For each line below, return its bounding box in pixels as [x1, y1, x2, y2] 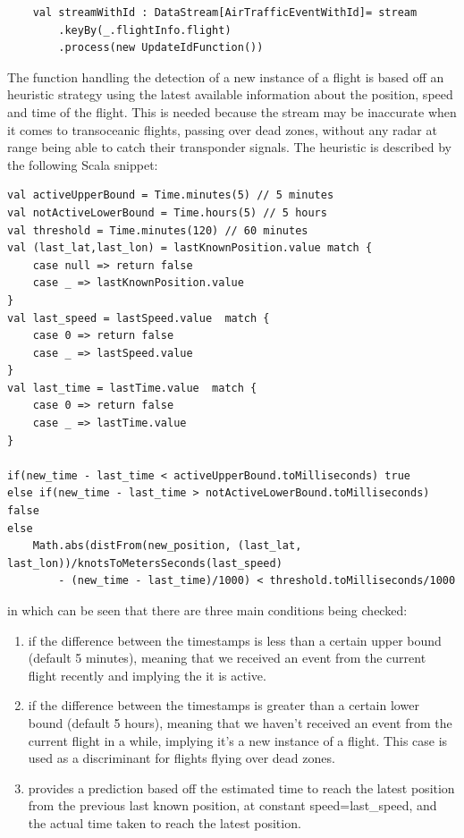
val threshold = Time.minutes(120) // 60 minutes [7, 224, 308, 237]
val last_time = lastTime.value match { [7, 381, 257, 394]
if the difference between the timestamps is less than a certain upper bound [28, 631, 442, 649]
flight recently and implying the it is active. [28, 665, 266, 684]
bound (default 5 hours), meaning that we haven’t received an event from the [28, 713, 452, 732]
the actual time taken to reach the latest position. [28, 813, 301, 832]
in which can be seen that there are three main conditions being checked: [7, 601, 408, 619]
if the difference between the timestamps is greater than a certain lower [28, 696, 419, 715]
